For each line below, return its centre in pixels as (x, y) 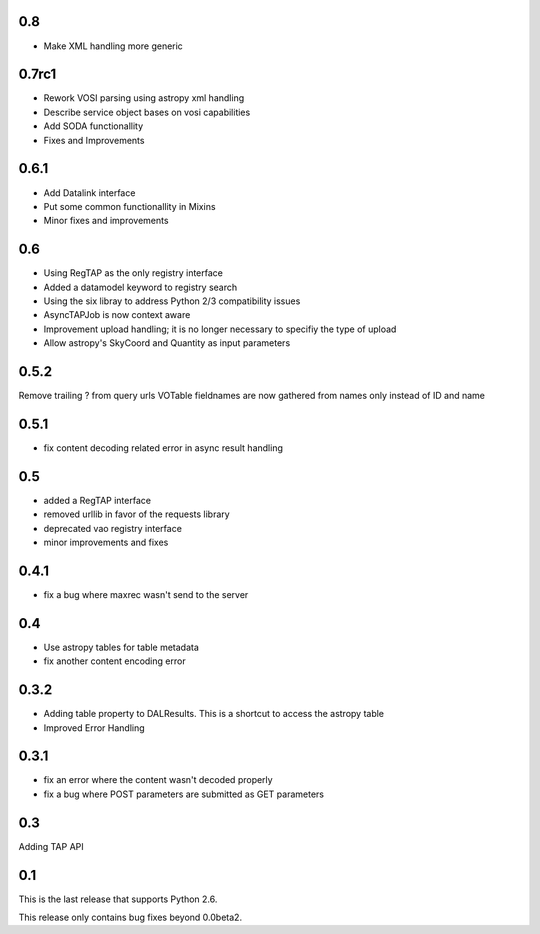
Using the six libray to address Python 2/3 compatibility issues (172, 301)
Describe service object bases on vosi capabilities (147, 112)
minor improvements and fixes (106, 542)
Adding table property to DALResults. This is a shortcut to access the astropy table (214, 714)
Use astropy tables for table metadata (121, 647)
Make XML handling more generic (113, 46)
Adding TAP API (51, 846)
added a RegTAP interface (97, 500)
